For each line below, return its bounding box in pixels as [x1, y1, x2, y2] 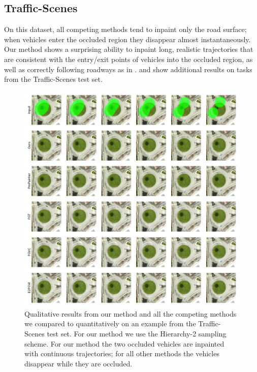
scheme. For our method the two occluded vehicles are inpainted [24, 338, 224, 349]
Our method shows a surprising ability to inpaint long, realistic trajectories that [4, 44, 253, 54]
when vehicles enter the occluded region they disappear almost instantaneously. [4, 34, 251, 44]
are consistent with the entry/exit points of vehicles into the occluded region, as [4, 53, 253, 64]
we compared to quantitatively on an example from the [24, 318, 196, 329]
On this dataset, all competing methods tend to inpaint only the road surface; [4, 24, 247, 35]
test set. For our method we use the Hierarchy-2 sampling [47, 328, 227, 339]
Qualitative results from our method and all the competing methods [24, 308, 237, 319]
